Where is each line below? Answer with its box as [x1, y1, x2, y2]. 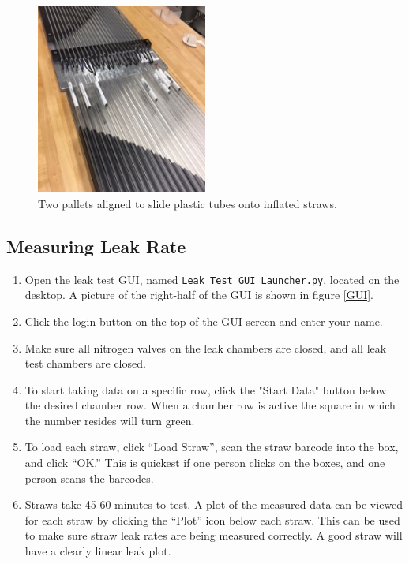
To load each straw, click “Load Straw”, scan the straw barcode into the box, [24, 439, 399, 455]
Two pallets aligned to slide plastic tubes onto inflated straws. [38, 195, 337, 211]
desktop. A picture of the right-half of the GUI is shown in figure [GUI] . [24, 286, 373, 303]
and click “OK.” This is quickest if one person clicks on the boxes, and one [24, 454, 385, 471]
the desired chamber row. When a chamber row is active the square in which [24, 397, 396, 413]
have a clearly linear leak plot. [24, 543, 171, 559]
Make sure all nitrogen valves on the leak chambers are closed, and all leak [24, 339, 387, 356]
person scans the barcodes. [24, 469, 154, 486]
